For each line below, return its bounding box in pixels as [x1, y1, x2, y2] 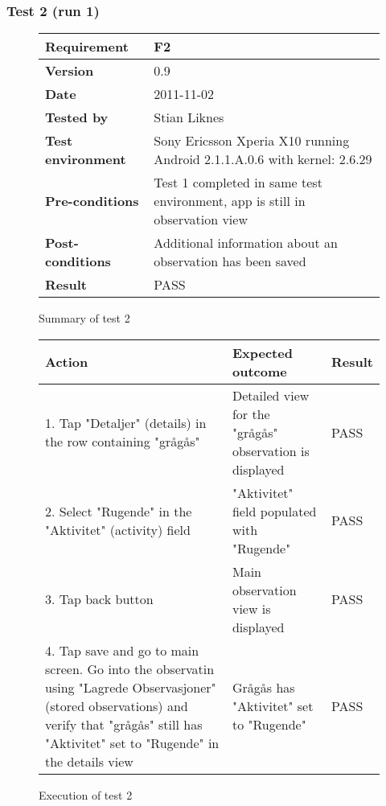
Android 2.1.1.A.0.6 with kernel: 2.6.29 [154, 150, 372, 169]
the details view [45, 751, 133, 771]
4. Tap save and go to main [45, 640, 199, 660]
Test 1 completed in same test [154, 173, 322, 192]
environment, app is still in [154, 191, 306, 211]
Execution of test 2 [39, 786, 133, 803]
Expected [232, 343, 293, 362]
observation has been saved [154, 252, 306, 271]
